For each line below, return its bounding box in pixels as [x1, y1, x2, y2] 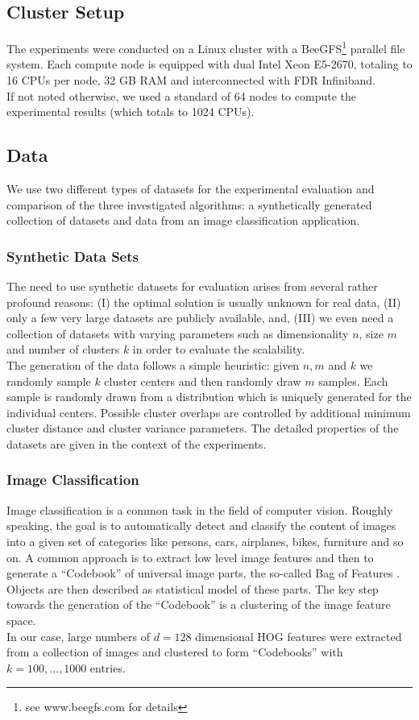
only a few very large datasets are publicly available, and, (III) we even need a [6, 309, 394, 326]
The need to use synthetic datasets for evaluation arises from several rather [6, 278, 378, 295]
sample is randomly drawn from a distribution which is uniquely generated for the [6, 388, 412, 405]
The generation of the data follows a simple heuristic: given [6, 357, 300, 373]
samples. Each [318, 372, 388, 389]
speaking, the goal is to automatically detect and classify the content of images [6, 517, 396, 534]
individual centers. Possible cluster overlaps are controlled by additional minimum [6, 403, 411, 420]
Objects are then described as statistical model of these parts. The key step [6, 580, 379, 597]
